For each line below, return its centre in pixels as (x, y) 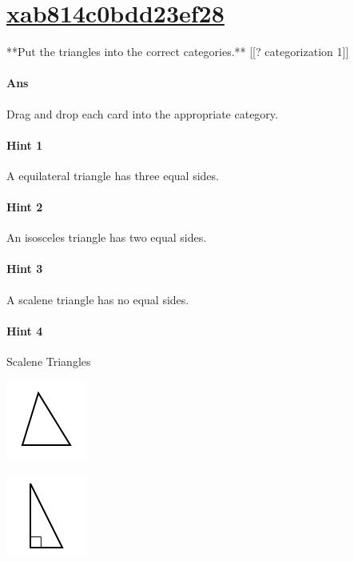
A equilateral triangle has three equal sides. (113, 175)
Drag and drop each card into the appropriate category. (142, 113)
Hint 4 (25, 330)
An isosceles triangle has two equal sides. (107, 237)
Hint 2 (25, 207)
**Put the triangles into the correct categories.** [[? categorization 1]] (178, 52)
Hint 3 (25, 269)
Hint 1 (25, 145)
